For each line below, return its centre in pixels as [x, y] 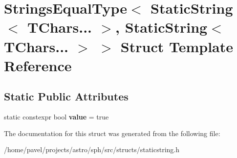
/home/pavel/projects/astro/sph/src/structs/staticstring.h [92, 149]
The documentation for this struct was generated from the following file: [112, 133]
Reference [38, 65]
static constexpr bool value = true [56, 117]
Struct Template [177, 46]
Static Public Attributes [66, 96]
